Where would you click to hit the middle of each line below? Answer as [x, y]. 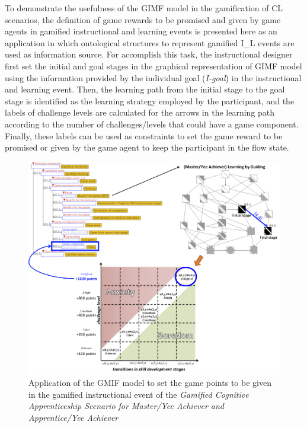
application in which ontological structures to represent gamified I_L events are [150, 42]
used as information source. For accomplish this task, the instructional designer [149, 54]
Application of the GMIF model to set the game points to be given [150, 383]
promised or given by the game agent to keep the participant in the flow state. [147, 147]
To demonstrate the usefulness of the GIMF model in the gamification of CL [144, 8]
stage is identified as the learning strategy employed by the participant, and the [150, 100]
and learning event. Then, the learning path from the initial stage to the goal [145, 89]
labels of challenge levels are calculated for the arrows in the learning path [140, 112]
